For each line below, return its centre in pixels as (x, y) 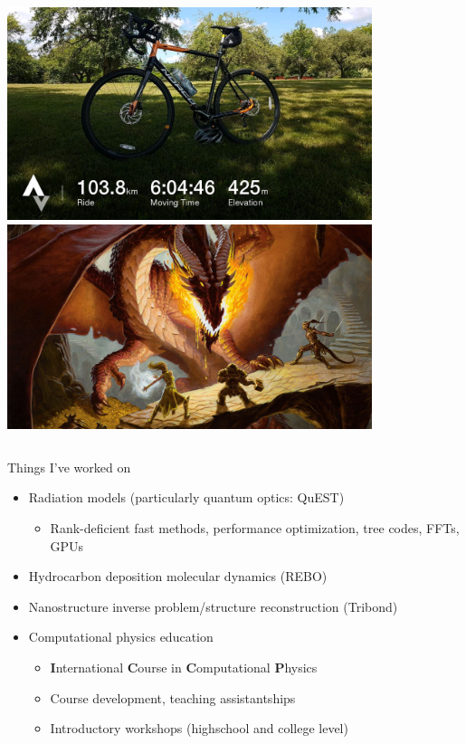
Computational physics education (121, 637)
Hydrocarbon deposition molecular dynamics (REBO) (178, 576)
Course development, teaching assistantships (173, 697)
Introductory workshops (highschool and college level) (199, 728)
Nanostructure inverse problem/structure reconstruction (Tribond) (213, 606)
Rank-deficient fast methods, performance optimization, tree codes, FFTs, (255, 527)
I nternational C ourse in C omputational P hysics (184, 667)
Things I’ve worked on (69, 467)
